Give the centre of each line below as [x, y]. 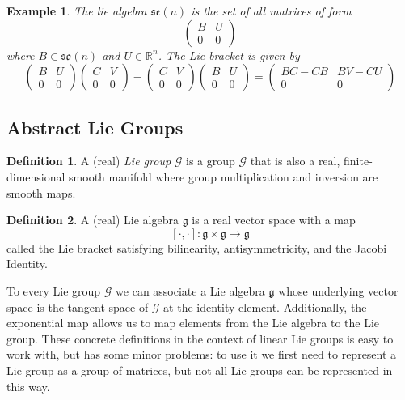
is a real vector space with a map [274, 220]
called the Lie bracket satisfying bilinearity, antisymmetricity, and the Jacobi [197, 247]
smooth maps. [41, 192]
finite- [358, 161]
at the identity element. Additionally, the [265, 306]
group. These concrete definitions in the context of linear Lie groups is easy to [200, 338]
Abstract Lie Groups [95, 127]
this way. [28, 386]
